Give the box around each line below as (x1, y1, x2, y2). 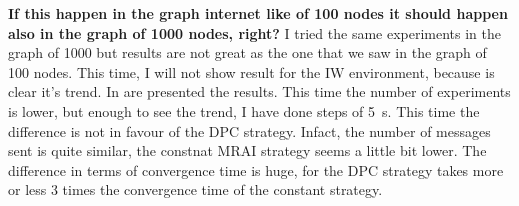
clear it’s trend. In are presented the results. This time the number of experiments (8, 81, 511, 102)
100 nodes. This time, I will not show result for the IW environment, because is (8, 61, 495, 82)
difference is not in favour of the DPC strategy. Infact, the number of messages (8, 120, 491, 141)
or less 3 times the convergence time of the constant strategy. (8, 179, 383, 200)
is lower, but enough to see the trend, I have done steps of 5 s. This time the (8, 100, 480, 121)
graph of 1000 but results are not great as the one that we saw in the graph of (8, 42, 487, 63)
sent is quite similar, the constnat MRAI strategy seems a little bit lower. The (8, 140, 487, 161)
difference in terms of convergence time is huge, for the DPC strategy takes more (8, 159, 504, 180)
